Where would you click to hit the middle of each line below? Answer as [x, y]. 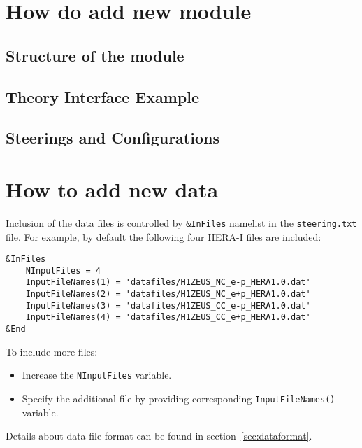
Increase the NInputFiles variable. [97, 375]
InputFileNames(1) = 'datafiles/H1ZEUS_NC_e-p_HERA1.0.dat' [168, 282]
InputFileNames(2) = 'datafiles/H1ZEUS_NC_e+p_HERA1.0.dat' [168, 294]
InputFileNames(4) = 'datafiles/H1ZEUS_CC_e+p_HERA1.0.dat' [168, 317]
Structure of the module [95, 55]
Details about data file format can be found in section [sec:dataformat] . [159, 436]
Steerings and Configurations [113, 138]
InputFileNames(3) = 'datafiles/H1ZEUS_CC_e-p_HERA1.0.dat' [168, 306]
